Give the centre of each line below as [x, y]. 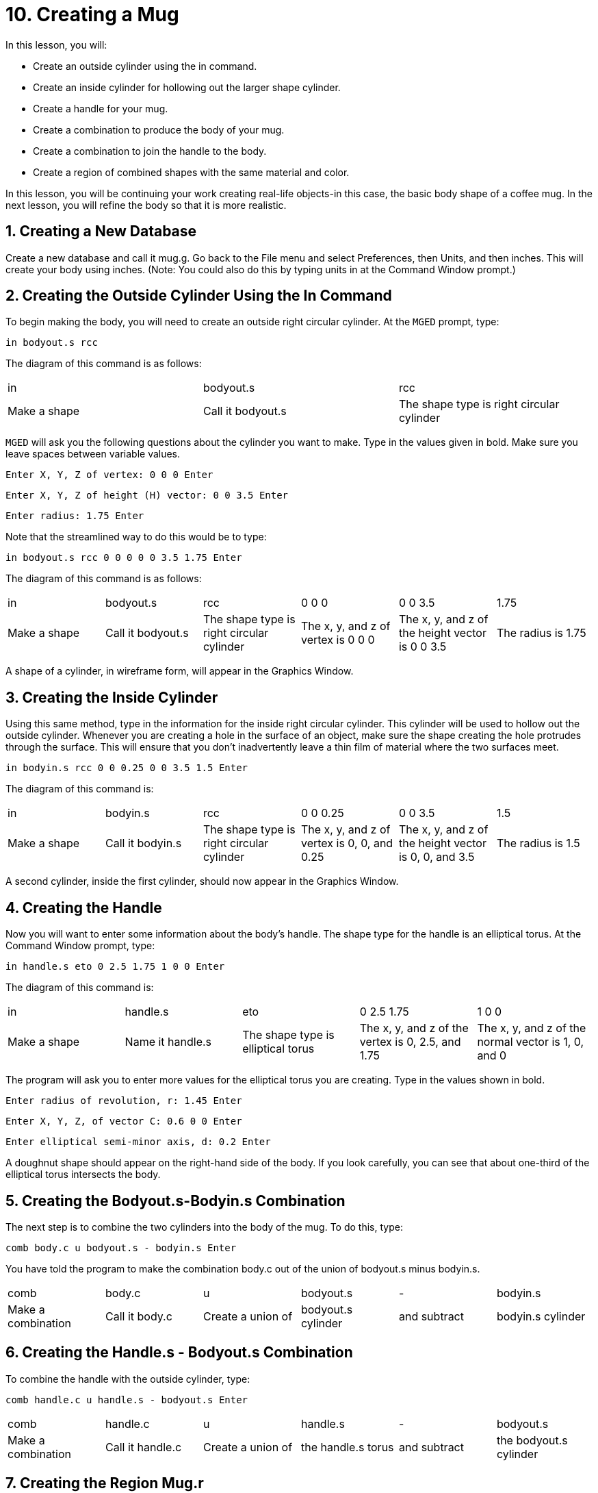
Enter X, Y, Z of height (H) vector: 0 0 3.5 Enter [147, 495]
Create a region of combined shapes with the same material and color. [191, 172]
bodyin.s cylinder [541, 1316]
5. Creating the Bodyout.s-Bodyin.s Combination [175, 1201]
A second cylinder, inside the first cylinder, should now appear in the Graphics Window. [202, 881]
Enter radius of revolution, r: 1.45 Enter [124, 1101]
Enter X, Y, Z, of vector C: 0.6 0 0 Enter [124, 1121]
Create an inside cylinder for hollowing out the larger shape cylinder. [187, 87]
